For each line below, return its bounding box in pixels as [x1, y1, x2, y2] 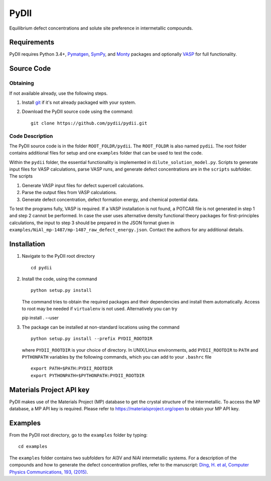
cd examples [18, 444, 48, 449]
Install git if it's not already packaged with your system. [22, 99, 137, 105]
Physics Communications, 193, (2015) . [9, 469, 88, 475]
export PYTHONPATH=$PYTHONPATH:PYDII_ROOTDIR [31, 373, 145, 378]
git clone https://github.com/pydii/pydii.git [31, 120, 148, 126]
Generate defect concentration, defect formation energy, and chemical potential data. [22, 196, 199, 203]
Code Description [9, 132, 53, 139]
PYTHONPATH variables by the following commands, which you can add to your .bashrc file [22, 354, 212, 360]
